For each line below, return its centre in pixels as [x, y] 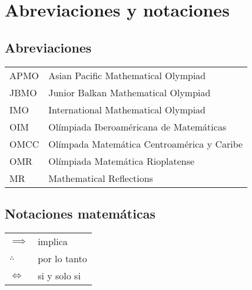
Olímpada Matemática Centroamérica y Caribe [146, 144]
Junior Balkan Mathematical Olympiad [130, 92]
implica [53, 241]
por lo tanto [62, 258]
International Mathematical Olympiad [127, 109]
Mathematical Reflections [101, 178]
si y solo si [59, 275]
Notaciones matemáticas [80, 213]
